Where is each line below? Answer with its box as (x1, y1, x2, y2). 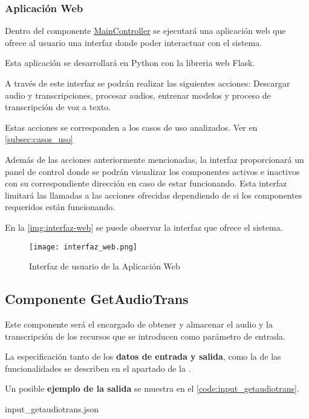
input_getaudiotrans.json (5, 402, 99, 415)
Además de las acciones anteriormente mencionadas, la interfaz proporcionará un (5, 153, 304, 165)
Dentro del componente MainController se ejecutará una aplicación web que (5, 24, 286, 37)
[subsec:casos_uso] (5, 133, 73, 145)
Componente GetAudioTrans (5, 289, 189, 308)
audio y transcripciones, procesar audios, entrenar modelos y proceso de (5, 88, 271, 101)
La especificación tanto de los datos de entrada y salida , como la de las (5, 350, 281, 363)
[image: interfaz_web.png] (29, 242, 137, 251)
